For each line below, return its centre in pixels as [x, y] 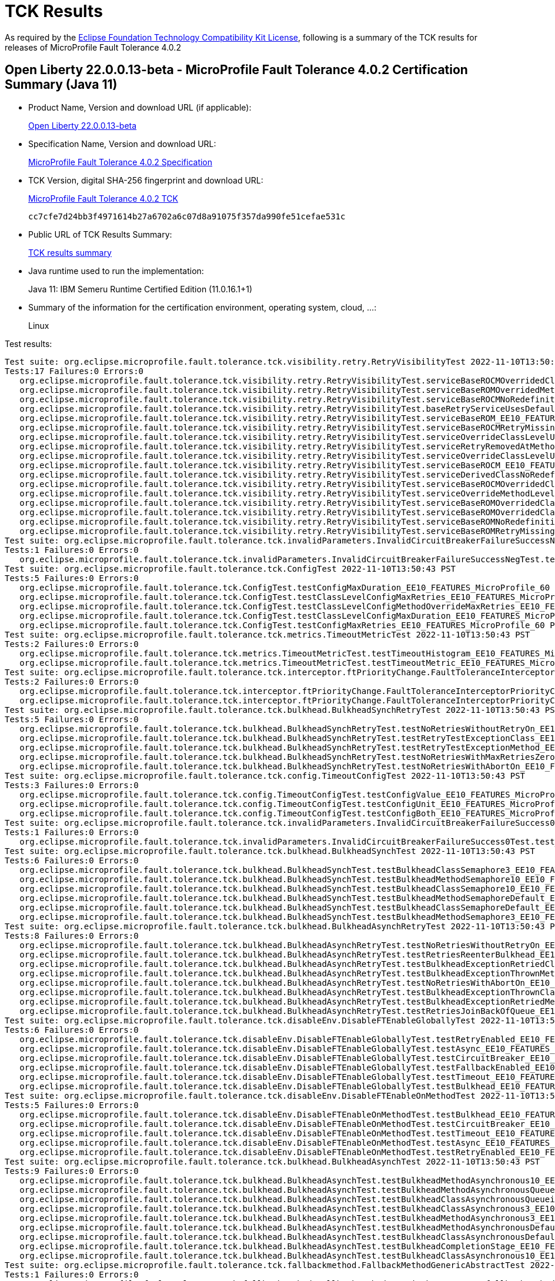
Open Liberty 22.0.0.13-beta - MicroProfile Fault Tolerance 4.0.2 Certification [236, 70]
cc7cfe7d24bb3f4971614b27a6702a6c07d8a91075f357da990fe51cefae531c [187, 216]
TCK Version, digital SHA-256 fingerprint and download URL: [146, 180]
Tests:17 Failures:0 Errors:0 [74, 371]
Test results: [29, 343]
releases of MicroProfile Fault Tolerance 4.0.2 [93, 47]
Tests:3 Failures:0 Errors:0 [72, 785]
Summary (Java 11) [61, 85]
